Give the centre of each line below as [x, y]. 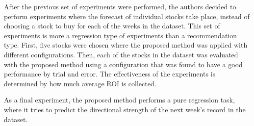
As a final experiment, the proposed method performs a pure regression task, [119, 100]
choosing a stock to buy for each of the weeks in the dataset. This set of [112, 26]
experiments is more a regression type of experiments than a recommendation [121, 35]
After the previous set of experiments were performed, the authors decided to [120, 6]
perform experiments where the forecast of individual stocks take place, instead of [127, 16]
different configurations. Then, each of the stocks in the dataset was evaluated [121, 54]
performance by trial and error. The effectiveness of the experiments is [110, 74]
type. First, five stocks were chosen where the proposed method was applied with [126, 45]
